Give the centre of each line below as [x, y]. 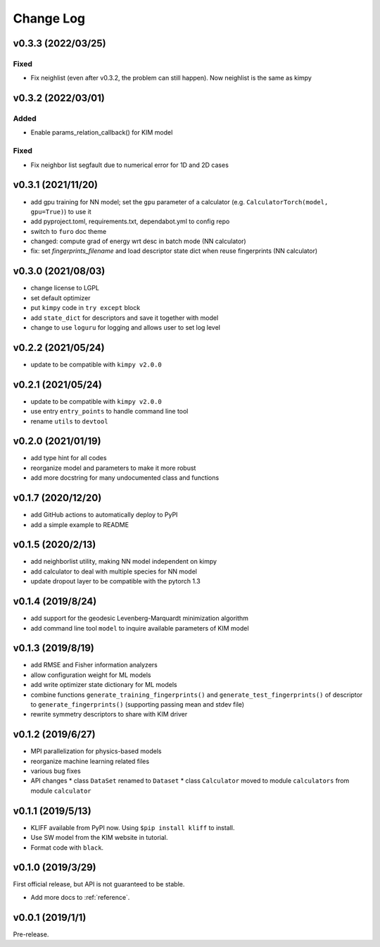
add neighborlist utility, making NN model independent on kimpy [124, 562]
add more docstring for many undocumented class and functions [125, 478]
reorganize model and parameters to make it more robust [113, 468]
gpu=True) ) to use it [61, 211]
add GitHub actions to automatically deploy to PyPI [104, 515]
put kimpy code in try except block [85, 308]
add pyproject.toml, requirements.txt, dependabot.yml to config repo [130, 221]
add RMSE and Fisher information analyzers [94, 665]
